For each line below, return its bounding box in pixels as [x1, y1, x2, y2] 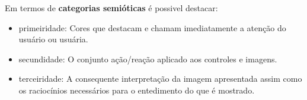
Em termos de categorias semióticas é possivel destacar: [5, 2, 218, 14]
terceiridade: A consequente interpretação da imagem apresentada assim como [18, 72, 302, 85]
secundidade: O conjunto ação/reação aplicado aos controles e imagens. [18, 52, 277, 65]
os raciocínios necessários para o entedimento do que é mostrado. [18, 84, 255, 96]
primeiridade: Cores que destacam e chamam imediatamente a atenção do [18, 21, 286, 34]
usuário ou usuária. [18, 33, 88, 45]
